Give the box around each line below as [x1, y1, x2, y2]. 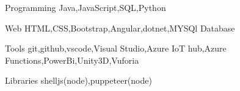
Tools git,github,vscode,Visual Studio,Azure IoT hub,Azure [5, 42, 227, 55]
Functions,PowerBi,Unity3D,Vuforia [5, 53, 139, 66]
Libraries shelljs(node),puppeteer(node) [5, 74, 152, 87]
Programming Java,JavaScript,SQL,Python [5, 1, 166, 13]
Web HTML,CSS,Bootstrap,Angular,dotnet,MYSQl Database [5, 21, 235, 34]
